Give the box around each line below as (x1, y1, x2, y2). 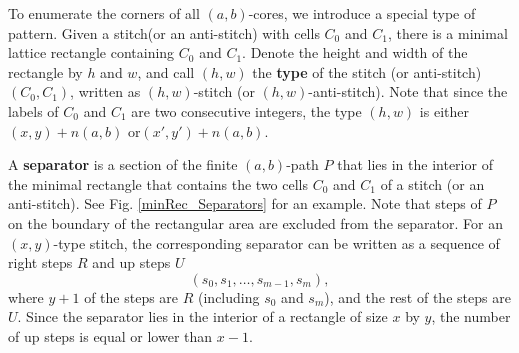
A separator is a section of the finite (8, 154, 238, 175)
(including (198, 286, 260, 307)
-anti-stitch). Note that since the (308, 81, 508, 102)
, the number (431, 306, 511, 327)
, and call (137, 61, 195, 82)
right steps (8, 252, 73, 273)
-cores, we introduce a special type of (248, 3, 476, 23)
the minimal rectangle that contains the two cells (8, 173, 308, 194)
